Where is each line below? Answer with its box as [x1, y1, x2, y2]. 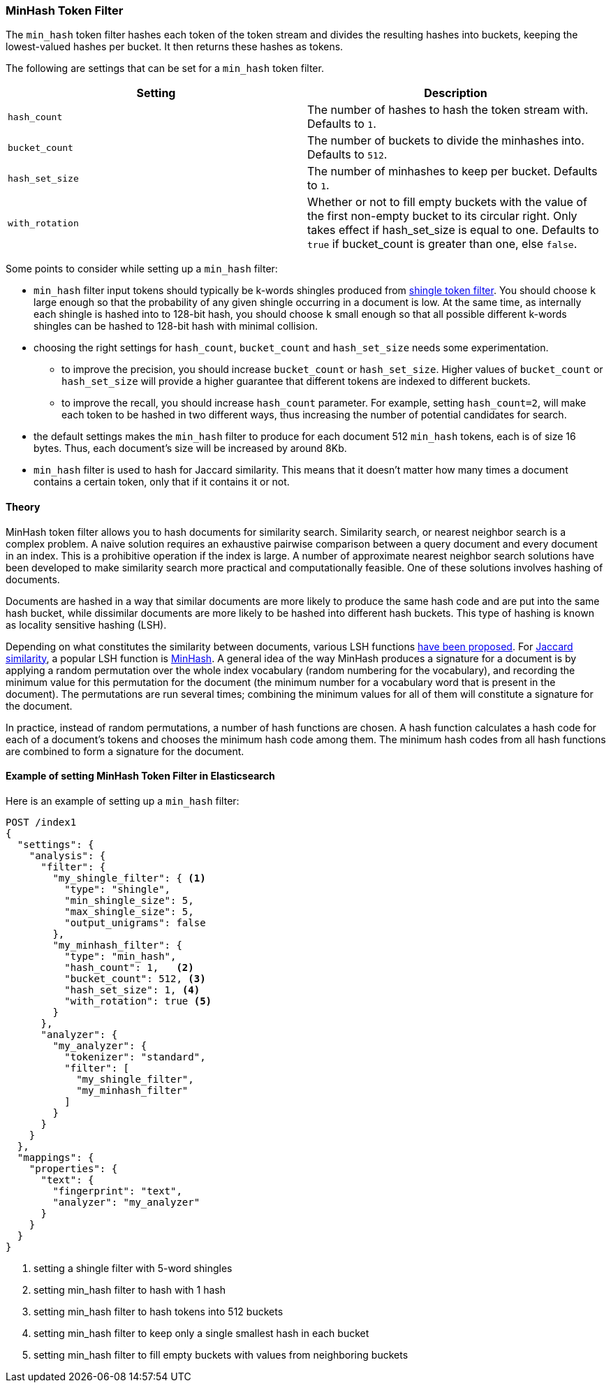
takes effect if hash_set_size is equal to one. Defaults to [307, 223, 599, 238]
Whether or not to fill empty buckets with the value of [307, 195, 587, 210]
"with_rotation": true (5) [64, 995, 212, 1007]
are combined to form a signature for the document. [6, 745, 244, 757]
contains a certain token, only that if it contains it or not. [34, 476, 290, 488]
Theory [6, 500, 41, 513]
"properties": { [29, 1162, 118, 1174]
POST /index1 [6, 816, 77, 828]
